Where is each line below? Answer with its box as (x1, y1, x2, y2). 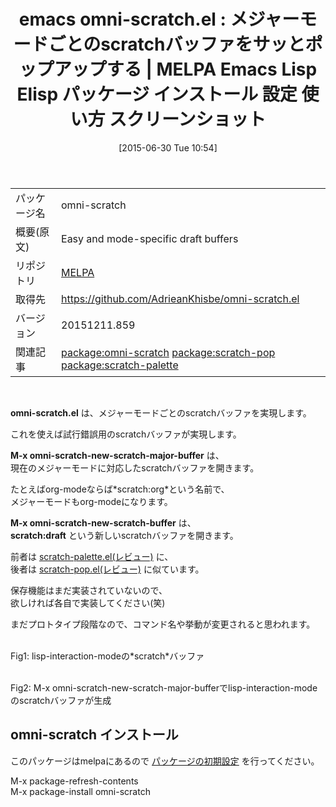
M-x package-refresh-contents (10, 775, 139, 787)
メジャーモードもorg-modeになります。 (10, 495, 173, 507)
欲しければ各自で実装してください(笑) (10, 596, 166, 609)
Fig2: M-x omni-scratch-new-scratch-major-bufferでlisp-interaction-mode (10, 681, 318, 694)
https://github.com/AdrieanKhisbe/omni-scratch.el (61, 291, 300, 305)
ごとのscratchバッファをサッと (48, 33, 306, 56)
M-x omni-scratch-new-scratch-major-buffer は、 (10, 449, 225, 461)
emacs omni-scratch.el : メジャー (18, 8, 300, 31)
